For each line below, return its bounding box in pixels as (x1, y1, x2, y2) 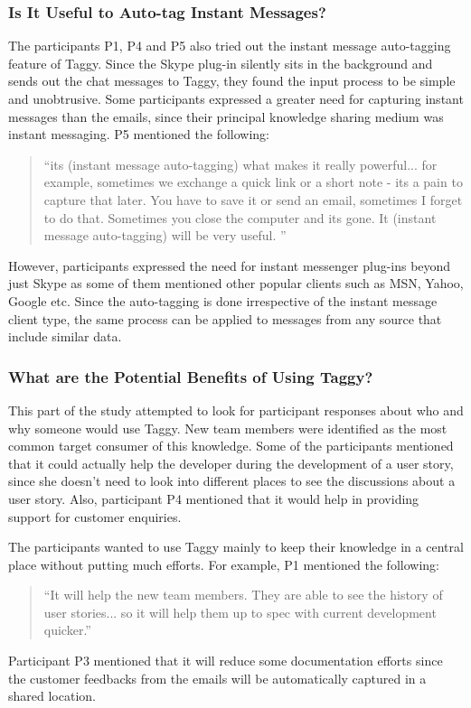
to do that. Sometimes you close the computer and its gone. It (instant (43, 208, 437, 227)
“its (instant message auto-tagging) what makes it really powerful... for (43, 154, 438, 173)
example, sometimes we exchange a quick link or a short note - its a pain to (43, 172, 463, 191)
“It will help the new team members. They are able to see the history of (43, 585, 443, 604)
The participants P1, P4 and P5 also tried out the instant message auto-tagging (8, 36, 451, 55)
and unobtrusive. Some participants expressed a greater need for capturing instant (8, 89, 464, 107)
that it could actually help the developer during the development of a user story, (8, 453, 454, 472)
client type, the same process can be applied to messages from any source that (8, 309, 442, 328)
